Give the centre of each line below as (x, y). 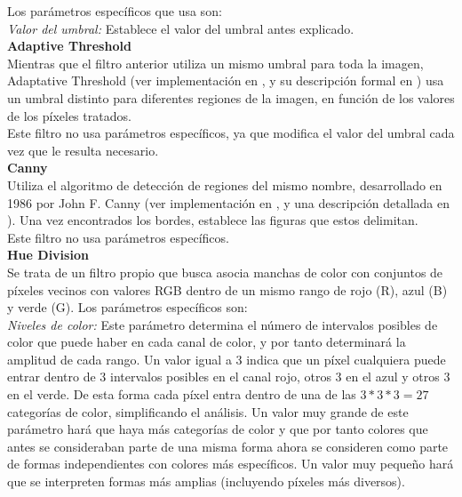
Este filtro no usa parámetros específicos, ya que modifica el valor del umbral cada (231, 133)
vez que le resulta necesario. (83, 150)
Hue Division (48, 255)
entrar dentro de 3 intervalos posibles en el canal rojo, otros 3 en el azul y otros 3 (229, 377)
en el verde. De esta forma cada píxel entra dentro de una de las (182, 394)
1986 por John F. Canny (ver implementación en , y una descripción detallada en (228, 202)
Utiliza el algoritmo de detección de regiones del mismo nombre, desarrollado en (225, 184)
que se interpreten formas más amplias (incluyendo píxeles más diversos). (206, 481)
